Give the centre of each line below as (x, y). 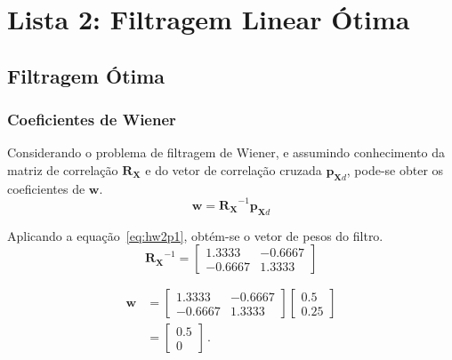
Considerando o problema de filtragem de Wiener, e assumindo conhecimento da (226, 152)
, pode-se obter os (395, 169)
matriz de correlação (63, 169)
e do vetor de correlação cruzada (234, 169)
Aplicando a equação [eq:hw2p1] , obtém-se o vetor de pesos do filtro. (195, 235)
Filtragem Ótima (86, 75)
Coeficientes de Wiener (92, 120)
